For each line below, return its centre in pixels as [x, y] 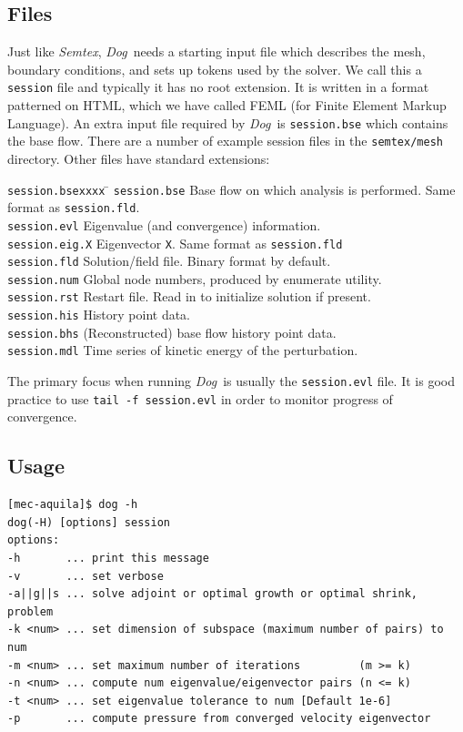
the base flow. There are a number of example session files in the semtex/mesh [225, 141]
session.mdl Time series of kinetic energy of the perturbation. [183, 350]
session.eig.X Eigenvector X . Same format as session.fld [175, 243]
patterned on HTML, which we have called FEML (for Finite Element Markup [227, 105]
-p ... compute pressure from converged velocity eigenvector [219, 719]
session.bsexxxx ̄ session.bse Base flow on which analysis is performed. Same [231, 189]
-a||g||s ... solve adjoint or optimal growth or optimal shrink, [213, 594]
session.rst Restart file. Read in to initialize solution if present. [189, 296]
